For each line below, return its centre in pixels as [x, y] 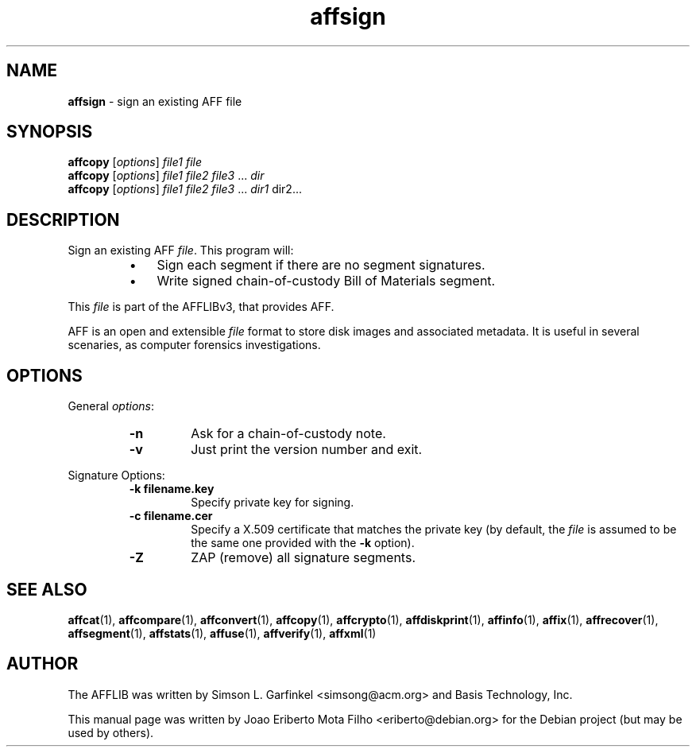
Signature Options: [116, 475]
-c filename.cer [171, 516]
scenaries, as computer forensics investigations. [194, 345]
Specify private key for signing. [273, 503]
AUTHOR [43, 664]
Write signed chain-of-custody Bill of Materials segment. [326, 281]
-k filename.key [172, 489]
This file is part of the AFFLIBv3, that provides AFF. [201, 307]
